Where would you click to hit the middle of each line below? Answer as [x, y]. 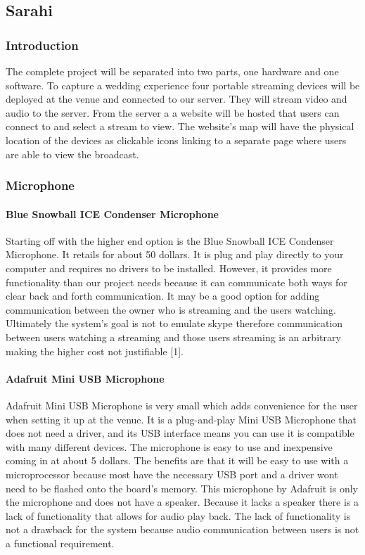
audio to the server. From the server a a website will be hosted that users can [173, 112]
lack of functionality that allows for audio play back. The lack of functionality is [178, 515]
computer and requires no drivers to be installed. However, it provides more [169, 268]
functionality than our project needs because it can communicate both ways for [177, 282]
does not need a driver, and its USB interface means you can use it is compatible [180, 433]
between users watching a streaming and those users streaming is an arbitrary [173, 337]
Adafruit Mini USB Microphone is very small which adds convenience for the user [182, 405]
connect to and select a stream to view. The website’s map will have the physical [180, 126]
